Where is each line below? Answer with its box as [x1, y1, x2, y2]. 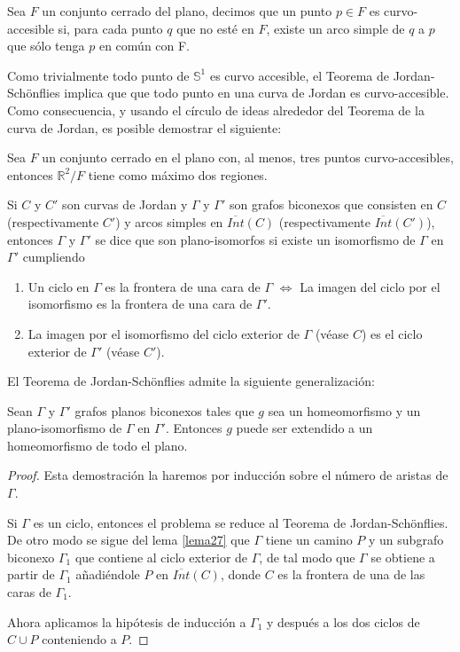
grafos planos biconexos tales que [74, 401, 254, 420]
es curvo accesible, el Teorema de [209, 66, 389, 84]
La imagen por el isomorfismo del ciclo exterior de [27, 324, 300, 342]
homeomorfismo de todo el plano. [7, 436, 188, 454]
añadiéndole [75, 565, 140, 584]
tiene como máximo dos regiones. [88, 165, 268, 184]
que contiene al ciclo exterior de [74, 547, 248, 566]
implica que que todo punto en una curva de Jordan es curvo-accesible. [64, 83, 449, 102]
